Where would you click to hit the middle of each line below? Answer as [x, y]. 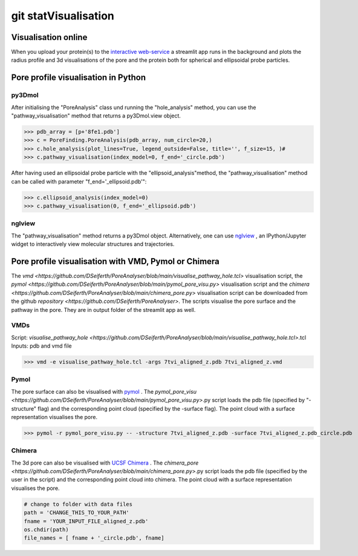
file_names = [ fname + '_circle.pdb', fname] [94, 538]
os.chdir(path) [46, 529]
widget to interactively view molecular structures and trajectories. [93, 244]
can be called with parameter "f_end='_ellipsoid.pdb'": [79, 181]
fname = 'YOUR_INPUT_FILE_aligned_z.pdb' [86, 521]
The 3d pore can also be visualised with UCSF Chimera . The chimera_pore [105, 463]
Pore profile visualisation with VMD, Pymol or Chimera [116, 261]
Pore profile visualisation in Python [79, 78]
